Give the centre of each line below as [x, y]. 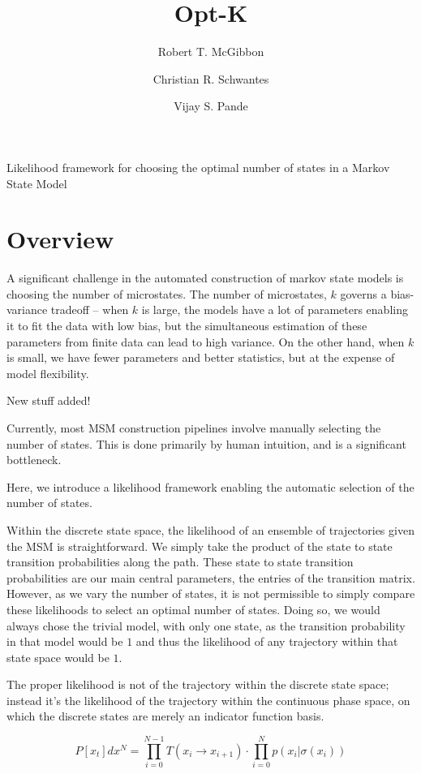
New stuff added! [49, 400]
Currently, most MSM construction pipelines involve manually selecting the [194, 427]
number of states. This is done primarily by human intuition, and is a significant [206, 443]
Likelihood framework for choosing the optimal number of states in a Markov [198, 167]
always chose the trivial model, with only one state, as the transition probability [206, 625]
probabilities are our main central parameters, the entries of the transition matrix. [211, 577]
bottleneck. [34, 460]
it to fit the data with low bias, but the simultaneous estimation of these [187, 325]
